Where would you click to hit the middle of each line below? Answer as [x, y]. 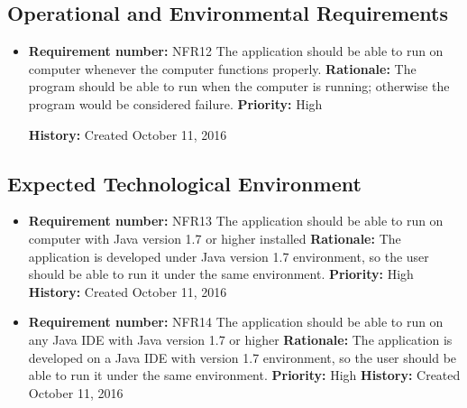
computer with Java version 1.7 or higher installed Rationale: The [215, 238]
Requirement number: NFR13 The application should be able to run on [236, 221]
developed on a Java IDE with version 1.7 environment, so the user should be [243, 357]
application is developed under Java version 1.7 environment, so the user [229, 256]
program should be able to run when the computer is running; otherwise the [239, 86]
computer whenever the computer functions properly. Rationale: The [222, 68]
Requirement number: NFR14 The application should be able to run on [236, 322]
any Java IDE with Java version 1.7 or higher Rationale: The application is [240, 339]
